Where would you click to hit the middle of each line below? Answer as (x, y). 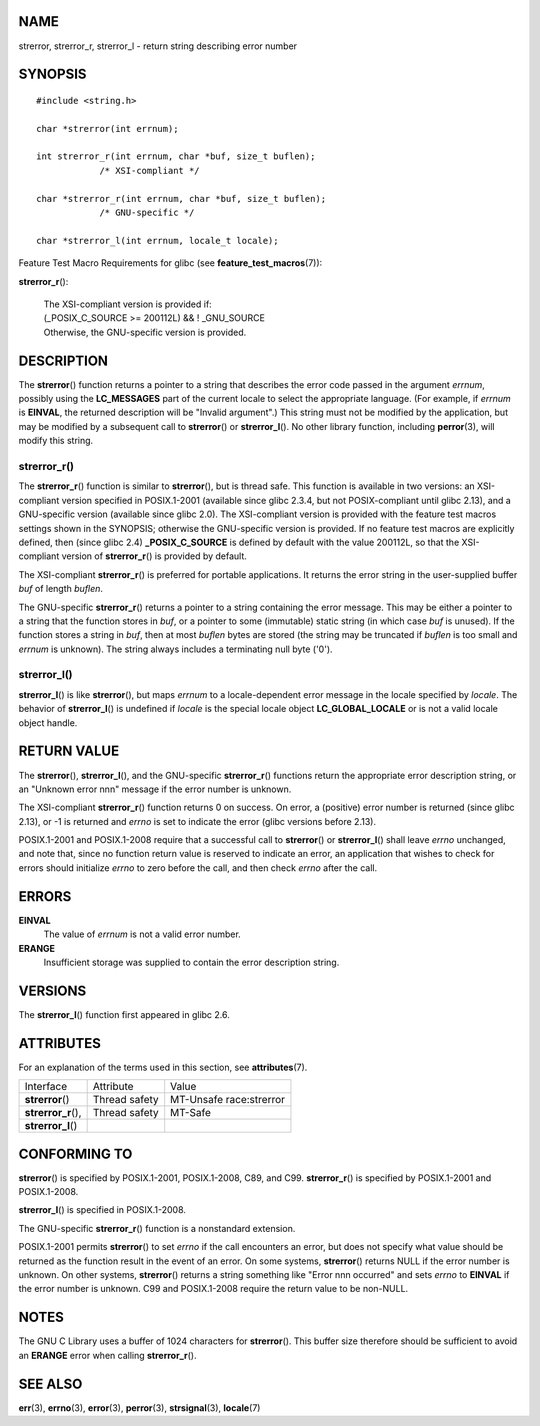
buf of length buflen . (61, 589)
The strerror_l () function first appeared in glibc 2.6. (124, 1014)
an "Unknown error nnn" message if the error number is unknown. (155, 789)
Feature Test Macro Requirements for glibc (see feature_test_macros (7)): (170, 263)
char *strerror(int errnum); (107, 128)
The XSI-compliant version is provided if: (127, 304)
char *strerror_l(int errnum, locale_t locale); (157, 240)
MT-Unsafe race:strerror (227, 1100)
